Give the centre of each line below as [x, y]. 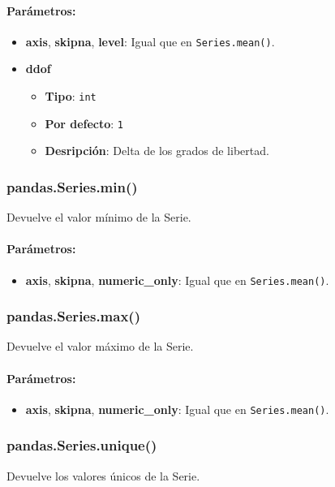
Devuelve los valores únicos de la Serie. [103, 475]
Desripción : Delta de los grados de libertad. [157, 151]
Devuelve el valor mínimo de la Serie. [99, 217]
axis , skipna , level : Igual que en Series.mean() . [150, 41]
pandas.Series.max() [73, 316]
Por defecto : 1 [84, 123]
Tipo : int [71, 96]
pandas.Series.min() [72, 186]
